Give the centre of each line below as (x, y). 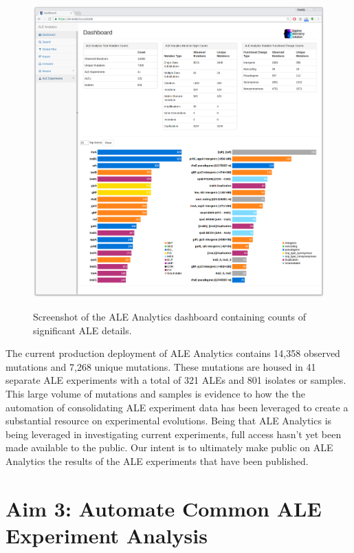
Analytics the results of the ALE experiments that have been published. (157, 460)
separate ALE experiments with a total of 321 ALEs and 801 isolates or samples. (176, 380)
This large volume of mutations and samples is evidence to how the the (155, 393)
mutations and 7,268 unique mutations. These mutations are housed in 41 (161, 366)
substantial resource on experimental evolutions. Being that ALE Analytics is (169, 421)
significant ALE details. (82, 330)
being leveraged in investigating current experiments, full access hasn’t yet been (174, 434)
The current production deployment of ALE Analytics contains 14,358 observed (173, 353)
